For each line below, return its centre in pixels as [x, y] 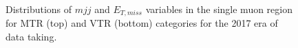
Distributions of [39, 9]
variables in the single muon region [219, 9]
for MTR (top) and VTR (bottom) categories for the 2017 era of [142, 23]
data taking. [31, 37]
